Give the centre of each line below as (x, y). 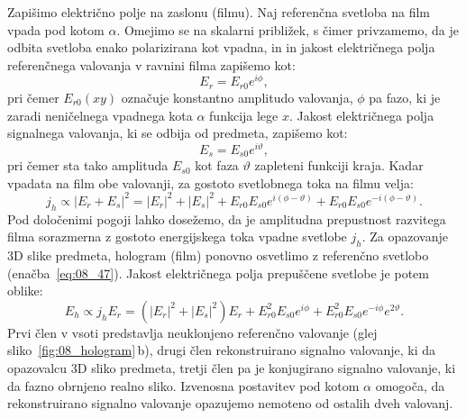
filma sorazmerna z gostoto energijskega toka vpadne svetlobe (177, 236)
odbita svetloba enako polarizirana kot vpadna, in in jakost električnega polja (221, 47)
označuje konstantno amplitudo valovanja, (237, 97)
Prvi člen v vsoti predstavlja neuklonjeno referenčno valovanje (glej (192, 332)
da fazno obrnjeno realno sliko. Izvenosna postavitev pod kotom (183, 385)
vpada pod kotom (56, 29)
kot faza (217, 165)
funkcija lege (244, 115)
